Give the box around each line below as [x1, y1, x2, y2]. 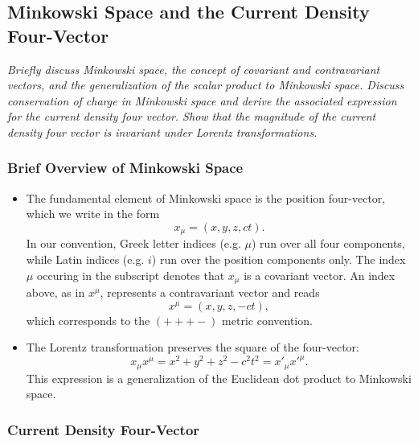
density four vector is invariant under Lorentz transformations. [7, 123, 318, 140]
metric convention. [222, 311, 313, 328]
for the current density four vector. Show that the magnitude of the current [7, 108, 376, 125]
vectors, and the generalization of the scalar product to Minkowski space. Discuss [7, 76, 404, 93]
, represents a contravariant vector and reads [100, 284, 320, 301]
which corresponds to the [26, 311, 150, 328]
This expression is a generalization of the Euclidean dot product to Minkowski [26, 369, 412, 386]
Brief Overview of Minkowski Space [7, 158, 244, 178]
